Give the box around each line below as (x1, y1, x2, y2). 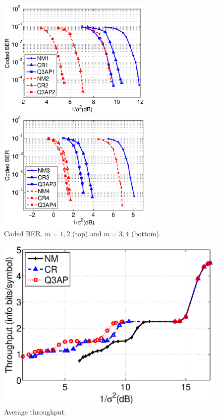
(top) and (72, 228, 102, 238)
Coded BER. (4, 228, 43, 238)
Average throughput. (4, 407, 66, 417)
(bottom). (131, 228, 161, 238)
